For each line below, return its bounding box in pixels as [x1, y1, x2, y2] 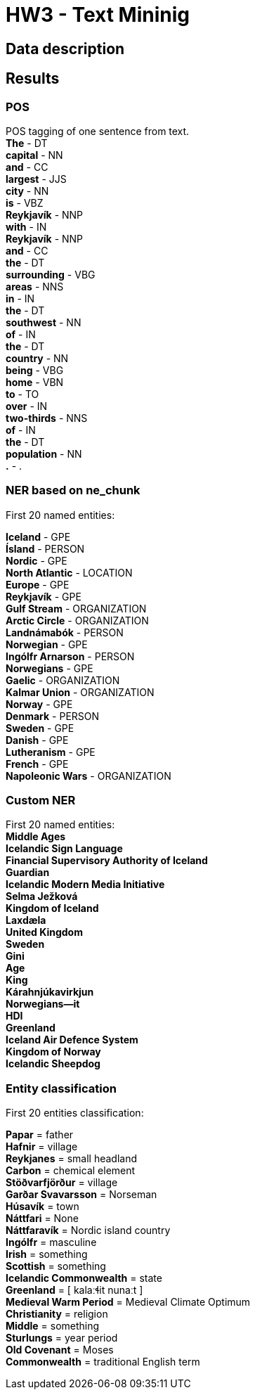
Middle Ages [6, 830, 66, 843]
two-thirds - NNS [6, 411, 88, 424]
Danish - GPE [6, 733, 69, 746]
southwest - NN [6, 316, 81, 328]
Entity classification [6, 1081, 117, 1095]
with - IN [6, 220, 47, 233]
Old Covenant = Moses [6, 1344, 114, 1356]
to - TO [6, 387, 39, 400]
